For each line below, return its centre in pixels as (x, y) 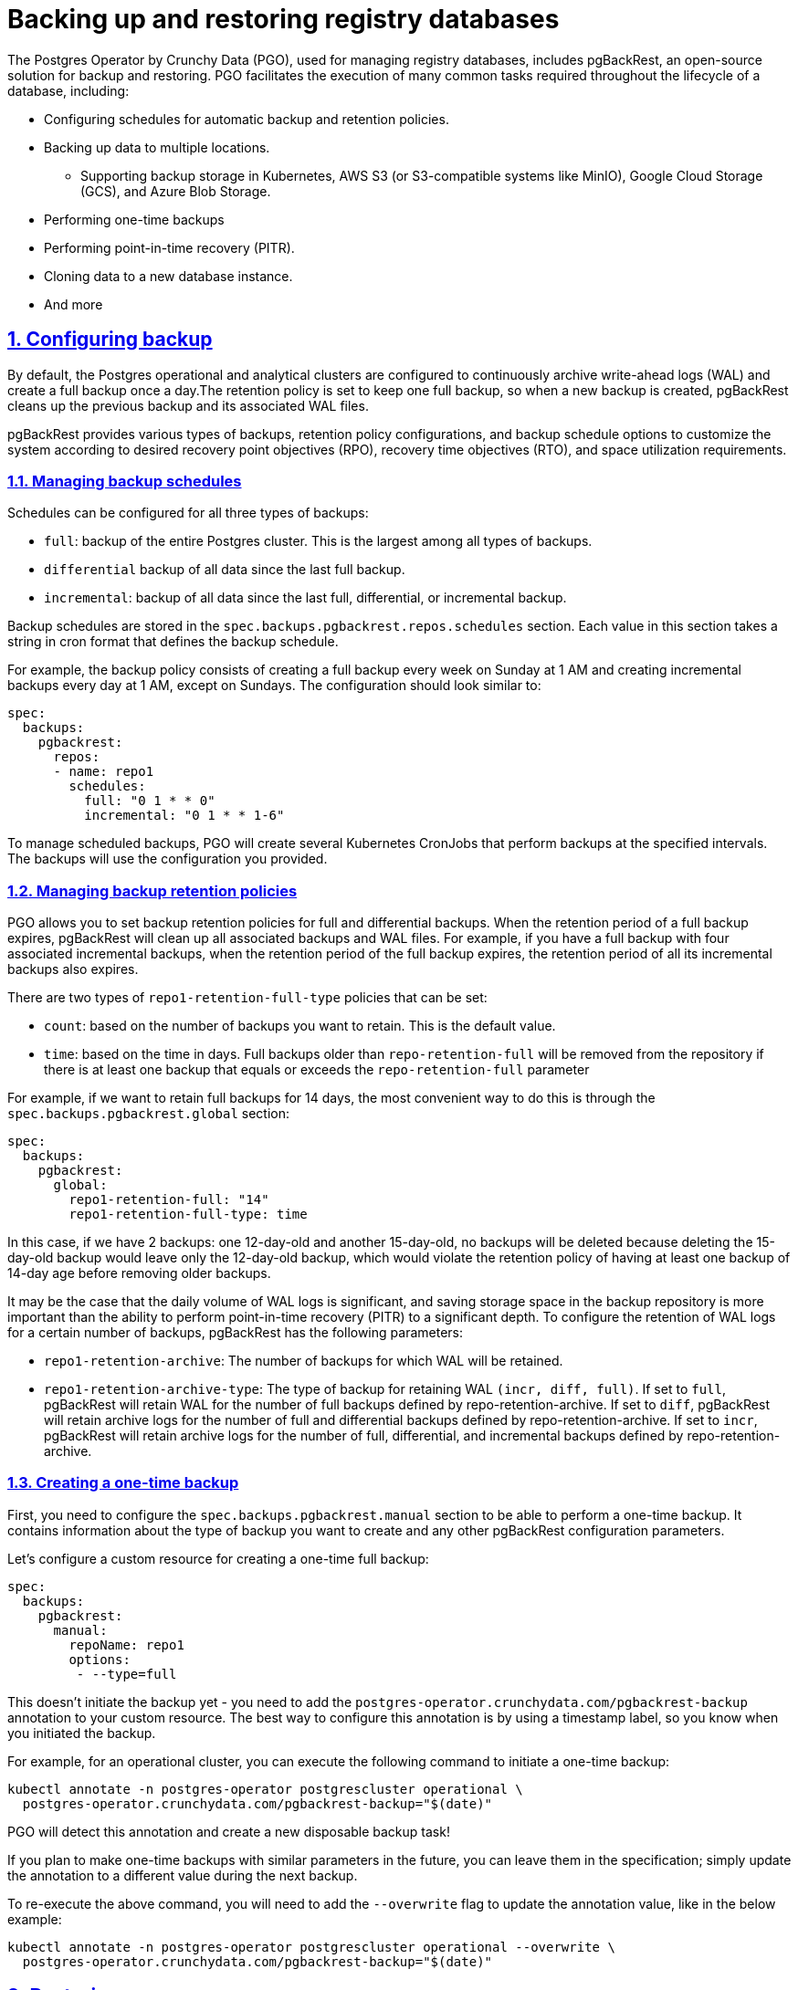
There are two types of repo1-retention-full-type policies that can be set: (247, 998)
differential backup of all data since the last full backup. (225, 570)
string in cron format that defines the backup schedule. (173, 642)
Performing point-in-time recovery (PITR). (169, 247)
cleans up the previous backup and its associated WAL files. (188, 405)
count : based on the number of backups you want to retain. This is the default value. (300, 1026)
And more (73, 304)
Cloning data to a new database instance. (168, 276)
